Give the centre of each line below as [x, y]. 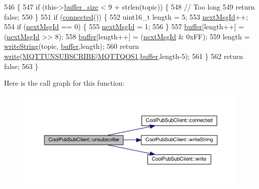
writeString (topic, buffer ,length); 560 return [72, 46]
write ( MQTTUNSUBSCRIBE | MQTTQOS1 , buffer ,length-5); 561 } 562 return [124, 56]
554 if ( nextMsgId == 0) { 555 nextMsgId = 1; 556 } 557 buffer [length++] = [124, 26]
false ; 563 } [21, 66]
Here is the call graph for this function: [64, 83]
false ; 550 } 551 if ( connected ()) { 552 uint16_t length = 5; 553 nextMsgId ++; [126, 16]
